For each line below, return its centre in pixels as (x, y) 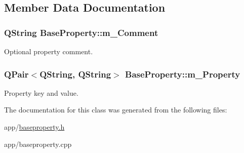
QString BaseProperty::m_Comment (81, 32)
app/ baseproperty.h (34, 127)
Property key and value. (41, 92)
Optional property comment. (49, 51)
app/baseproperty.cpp (38, 144)
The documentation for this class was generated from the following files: (116, 110)
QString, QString (75, 74)
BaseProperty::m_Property (183, 74)
